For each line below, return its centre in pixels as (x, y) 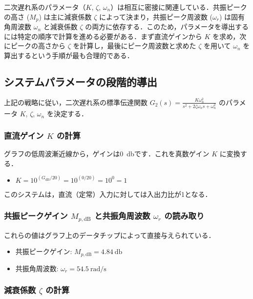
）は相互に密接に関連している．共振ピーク (179, 7)
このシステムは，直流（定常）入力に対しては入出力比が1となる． (108, 194)
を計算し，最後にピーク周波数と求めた (135, 46)
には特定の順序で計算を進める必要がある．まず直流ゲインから (103, 36)
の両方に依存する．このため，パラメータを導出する (167, 27)
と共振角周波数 (122, 216)
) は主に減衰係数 (65, 16)
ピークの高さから (38, 46)
